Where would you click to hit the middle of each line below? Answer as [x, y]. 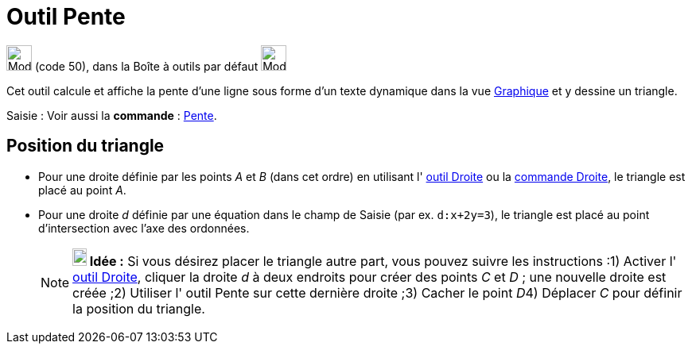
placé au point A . [82, 190]
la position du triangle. [139, 308]
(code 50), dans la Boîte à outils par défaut [146, 66]
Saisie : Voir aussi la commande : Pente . [112, 115]
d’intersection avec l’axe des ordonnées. [144, 228]
